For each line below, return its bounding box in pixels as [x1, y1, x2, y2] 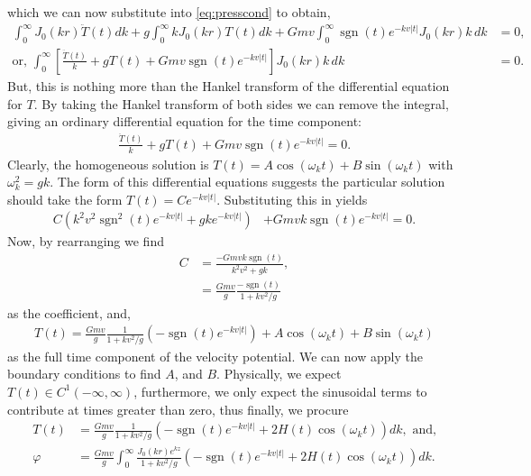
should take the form [7, 189, 123, 208]
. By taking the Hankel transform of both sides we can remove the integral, [33, 94, 449, 113]
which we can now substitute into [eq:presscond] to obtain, [7, 3, 331, 21]
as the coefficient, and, [7, 303, 131, 322]
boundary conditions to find [7, 364, 161, 383]
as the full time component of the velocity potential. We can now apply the [7, 346, 423, 365]
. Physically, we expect [216, 364, 342, 383]
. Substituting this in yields [216, 189, 368, 208]
